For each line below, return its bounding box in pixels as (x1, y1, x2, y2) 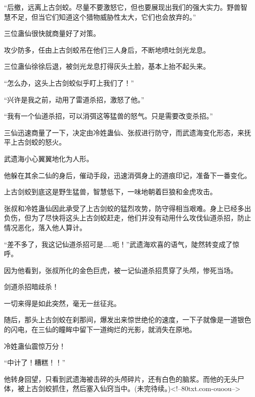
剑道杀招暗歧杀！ (4, 281, 59, 292)
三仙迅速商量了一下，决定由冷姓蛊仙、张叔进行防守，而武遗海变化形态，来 (4, 127, 244, 137)
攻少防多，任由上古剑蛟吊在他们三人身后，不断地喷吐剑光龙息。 (4, 44, 210, 55)
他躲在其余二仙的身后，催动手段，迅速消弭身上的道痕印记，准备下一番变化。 (4, 170, 251, 180)
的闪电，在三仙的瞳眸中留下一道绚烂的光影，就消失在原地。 (4, 324, 196, 335)
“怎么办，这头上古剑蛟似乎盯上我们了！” (4, 77, 134, 88)
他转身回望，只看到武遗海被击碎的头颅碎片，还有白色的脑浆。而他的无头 (4, 373, 237, 384)
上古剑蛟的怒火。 (10, 137, 66, 147)
